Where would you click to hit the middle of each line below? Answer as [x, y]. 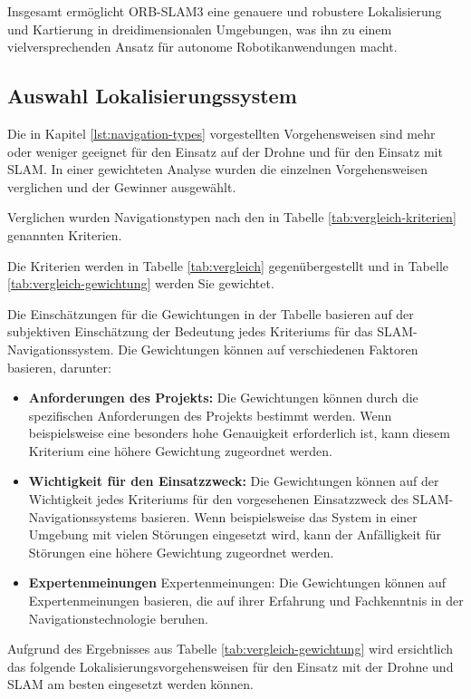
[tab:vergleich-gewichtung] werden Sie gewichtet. [141, 283]
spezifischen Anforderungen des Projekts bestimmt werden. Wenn [210, 415]
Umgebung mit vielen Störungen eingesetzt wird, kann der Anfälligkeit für [235, 534]
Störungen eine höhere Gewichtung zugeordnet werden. [181, 552]
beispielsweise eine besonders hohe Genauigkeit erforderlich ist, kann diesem [239, 433]
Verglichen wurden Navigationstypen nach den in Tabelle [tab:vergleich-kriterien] [232, 217]
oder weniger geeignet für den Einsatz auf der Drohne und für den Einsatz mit [225, 151]
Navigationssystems [83, 516]
